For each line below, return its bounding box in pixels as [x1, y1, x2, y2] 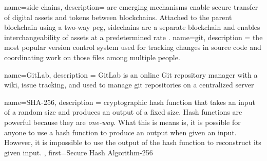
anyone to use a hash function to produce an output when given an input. [4, 127, 237, 137]
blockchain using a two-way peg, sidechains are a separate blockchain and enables [4, 22, 260, 32]
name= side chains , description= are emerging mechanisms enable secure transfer [4, 2, 258, 12]
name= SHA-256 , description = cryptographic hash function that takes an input [4, 96, 255, 107]
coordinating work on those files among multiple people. [4, 51, 180, 62]
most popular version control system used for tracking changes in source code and [4, 42, 261, 52]
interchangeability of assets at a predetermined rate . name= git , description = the [4, 31, 263, 42]
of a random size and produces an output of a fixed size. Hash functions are [4, 106, 242, 117]
